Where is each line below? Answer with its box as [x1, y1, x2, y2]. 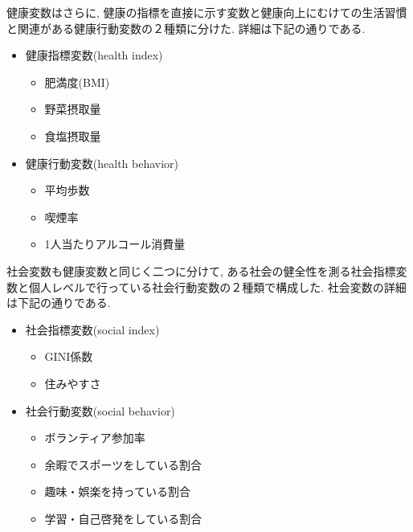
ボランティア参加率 [44, 429, 145, 446]
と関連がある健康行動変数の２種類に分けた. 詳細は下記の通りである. [6, 19, 366, 36]
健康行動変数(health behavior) [25, 154, 179, 171]
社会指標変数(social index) [25, 321, 160, 338]
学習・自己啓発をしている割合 [44, 509, 202, 526]
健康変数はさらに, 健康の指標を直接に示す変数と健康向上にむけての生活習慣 [6, 4, 407, 20]
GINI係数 [44, 348, 93, 365]
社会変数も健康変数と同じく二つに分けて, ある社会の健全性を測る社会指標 [6, 262, 396, 279]
